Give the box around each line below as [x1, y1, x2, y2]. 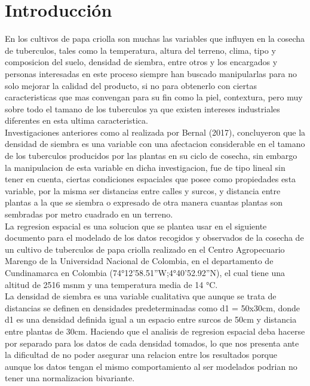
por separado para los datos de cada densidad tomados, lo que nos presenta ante [5, 336, 299, 349]
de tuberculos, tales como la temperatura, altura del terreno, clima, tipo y [5, 44, 276, 56]
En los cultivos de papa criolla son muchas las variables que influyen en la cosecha [5, 32, 305, 45]
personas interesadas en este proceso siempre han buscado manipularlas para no [5, 67, 297, 79]
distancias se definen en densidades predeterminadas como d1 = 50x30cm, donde [5, 301, 300, 314]
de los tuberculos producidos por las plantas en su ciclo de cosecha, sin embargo [5, 149, 297, 162]
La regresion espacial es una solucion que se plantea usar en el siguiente [5, 219, 267, 232]
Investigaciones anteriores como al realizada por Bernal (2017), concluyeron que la [5, 125, 306, 138]
